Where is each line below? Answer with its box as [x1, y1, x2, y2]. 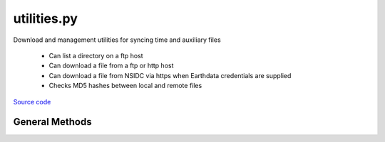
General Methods [13, 116, 92, 128]
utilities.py [13, 11, 78, 26]
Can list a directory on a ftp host [48, 51, 143, 60]
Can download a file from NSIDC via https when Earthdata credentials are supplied [48, 71, 292, 80]
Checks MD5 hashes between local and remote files [48, 82, 202, 90]
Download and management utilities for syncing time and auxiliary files [13, 35, 221, 44]
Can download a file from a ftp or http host [48, 61, 174, 70]
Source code [13, 97, 51, 106]
